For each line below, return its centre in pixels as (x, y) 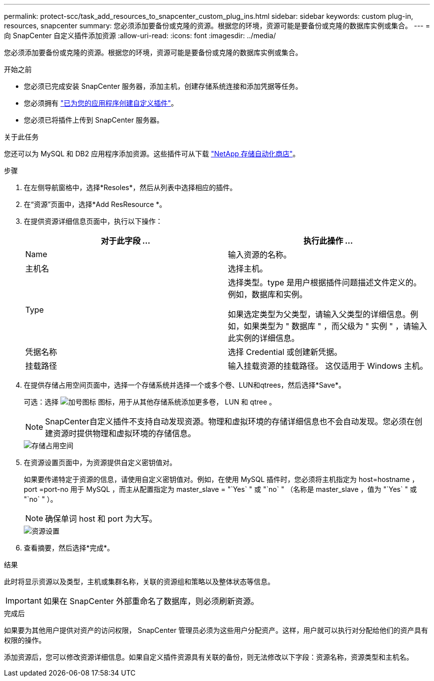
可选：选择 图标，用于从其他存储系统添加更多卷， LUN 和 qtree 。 (150, 402)
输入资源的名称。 (260, 255)
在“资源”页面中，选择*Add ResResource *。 (95, 204)
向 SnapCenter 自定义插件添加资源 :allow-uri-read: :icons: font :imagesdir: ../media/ (140, 35)
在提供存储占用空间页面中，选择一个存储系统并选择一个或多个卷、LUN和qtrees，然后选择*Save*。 (185, 385)
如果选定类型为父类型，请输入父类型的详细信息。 (319, 314)
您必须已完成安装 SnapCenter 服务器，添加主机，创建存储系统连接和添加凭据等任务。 (163, 86)
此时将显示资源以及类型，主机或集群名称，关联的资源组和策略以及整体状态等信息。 (139, 581)
